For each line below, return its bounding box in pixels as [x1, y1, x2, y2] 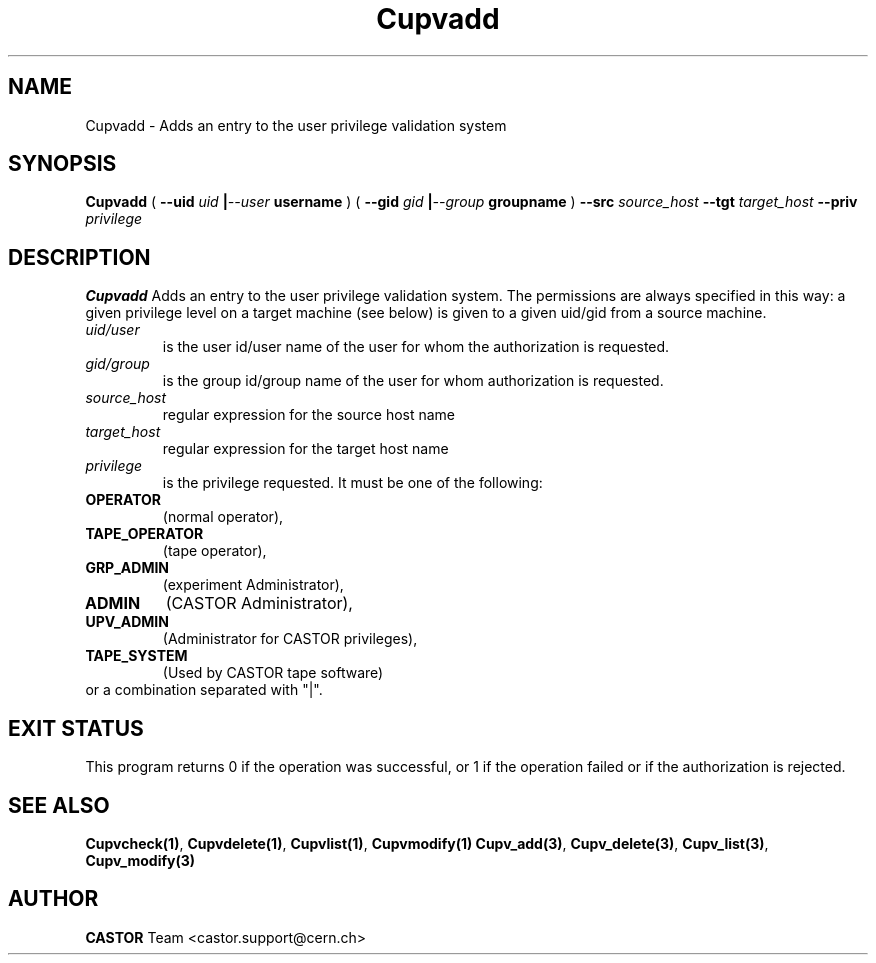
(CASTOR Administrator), [165, 593, 353, 614]
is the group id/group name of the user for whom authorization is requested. [162, 372, 664, 390]
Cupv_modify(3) [85, 851, 196, 869]
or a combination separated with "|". [85, 681, 323, 699]
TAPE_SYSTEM [85, 647, 188, 665]
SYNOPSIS [8, 151, 117, 177]
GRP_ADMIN [85, 559, 170, 577]
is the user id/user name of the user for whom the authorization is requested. [162, 338, 670, 356]
